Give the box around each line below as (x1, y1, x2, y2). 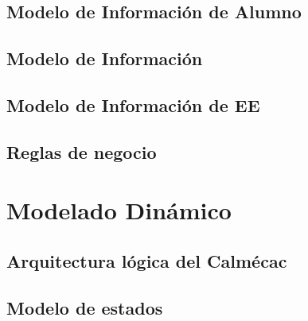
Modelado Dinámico (6, 194, 232, 226)
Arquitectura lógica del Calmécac (6, 248, 287, 273)
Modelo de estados (6, 295, 163, 319)
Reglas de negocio (6, 139, 157, 164)
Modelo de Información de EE (6, 92, 260, 117)
